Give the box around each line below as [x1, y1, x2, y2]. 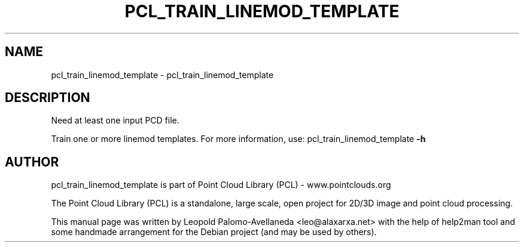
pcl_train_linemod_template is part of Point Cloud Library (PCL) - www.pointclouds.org [51, 180, 391, 190]
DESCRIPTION [5, 90, 90, 106]
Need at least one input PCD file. [51, 115, 179, 126]
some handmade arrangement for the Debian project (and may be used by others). [51, 227, 377, 237]
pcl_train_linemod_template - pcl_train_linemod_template [51, 69, 274, 80]
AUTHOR [5, 154, 59, 169]
